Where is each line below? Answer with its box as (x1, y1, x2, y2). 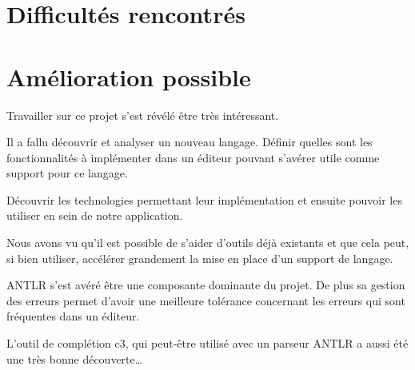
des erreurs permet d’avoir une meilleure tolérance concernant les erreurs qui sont (6, 292, 405, 308)
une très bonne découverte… (6, 350, 143, 367)
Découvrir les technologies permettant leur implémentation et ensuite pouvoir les (6, 191, 402, 208)
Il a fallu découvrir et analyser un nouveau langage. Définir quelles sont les (6, 133, 373, 150)
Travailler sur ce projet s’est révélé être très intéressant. (6, 106, 279, 123)
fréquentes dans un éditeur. (6, 308, 140, 324)
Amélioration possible (6, 60, 251, 93)
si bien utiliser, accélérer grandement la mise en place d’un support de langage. (6, 249, 393, 266)
